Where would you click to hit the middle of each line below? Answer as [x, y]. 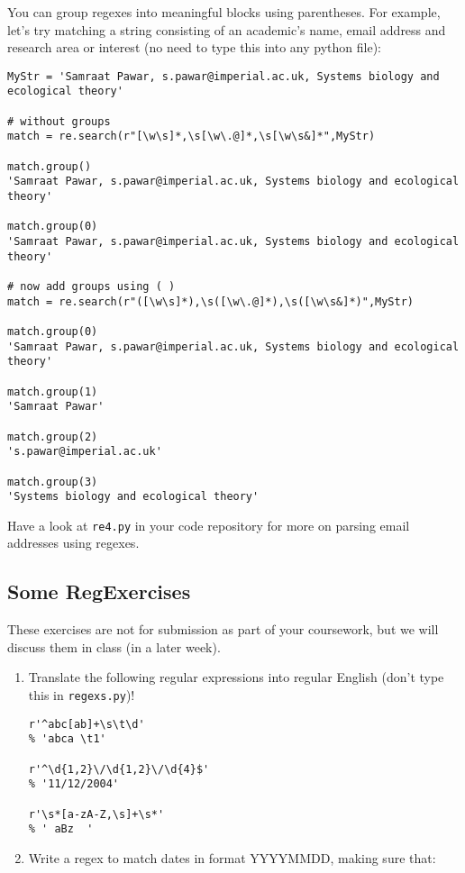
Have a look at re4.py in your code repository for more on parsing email [209, 525]
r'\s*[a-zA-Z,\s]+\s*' [96, 814]
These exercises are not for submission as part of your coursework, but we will [223, 629]
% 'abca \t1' [67, 739]
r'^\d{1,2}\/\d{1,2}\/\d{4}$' [119, 769]
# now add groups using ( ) [91, 286]
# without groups [59, 121]
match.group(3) [53, 482]
